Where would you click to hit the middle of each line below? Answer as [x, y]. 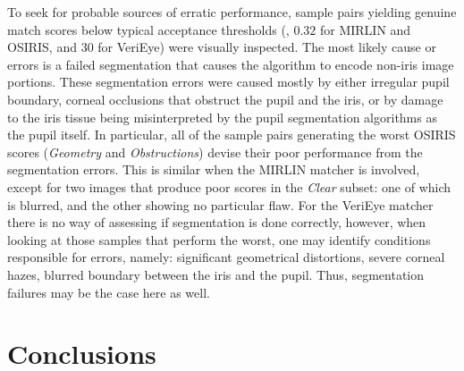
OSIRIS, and [42, 47]
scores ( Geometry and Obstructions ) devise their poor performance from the [215, 152]
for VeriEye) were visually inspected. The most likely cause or [267, 47]
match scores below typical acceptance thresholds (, [148, 29]
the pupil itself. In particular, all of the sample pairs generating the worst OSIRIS [232, 135]
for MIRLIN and [365, 29]
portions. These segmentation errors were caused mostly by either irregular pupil [228, 82]
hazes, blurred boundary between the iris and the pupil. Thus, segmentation [216, 274]
